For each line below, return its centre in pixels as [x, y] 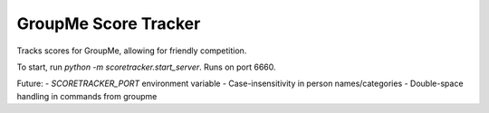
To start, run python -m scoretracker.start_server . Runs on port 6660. [146, 67]
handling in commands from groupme [87, 96]
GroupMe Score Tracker [109, 24]
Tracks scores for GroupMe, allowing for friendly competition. [132, 51]
